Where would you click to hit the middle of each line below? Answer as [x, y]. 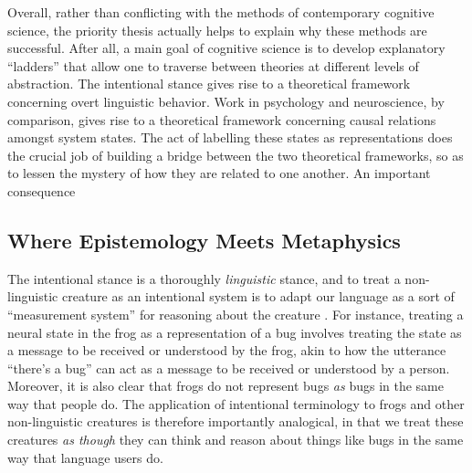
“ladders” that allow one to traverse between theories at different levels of [213, 65]
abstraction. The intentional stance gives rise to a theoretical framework [209, 84]
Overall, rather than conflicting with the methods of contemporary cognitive [221, 12]
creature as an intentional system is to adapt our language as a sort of [258, 296]
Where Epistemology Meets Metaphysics [204, 240]
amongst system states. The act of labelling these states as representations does [230, 137]
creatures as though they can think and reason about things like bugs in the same [236, 440]
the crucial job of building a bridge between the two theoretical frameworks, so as [236, 155]
